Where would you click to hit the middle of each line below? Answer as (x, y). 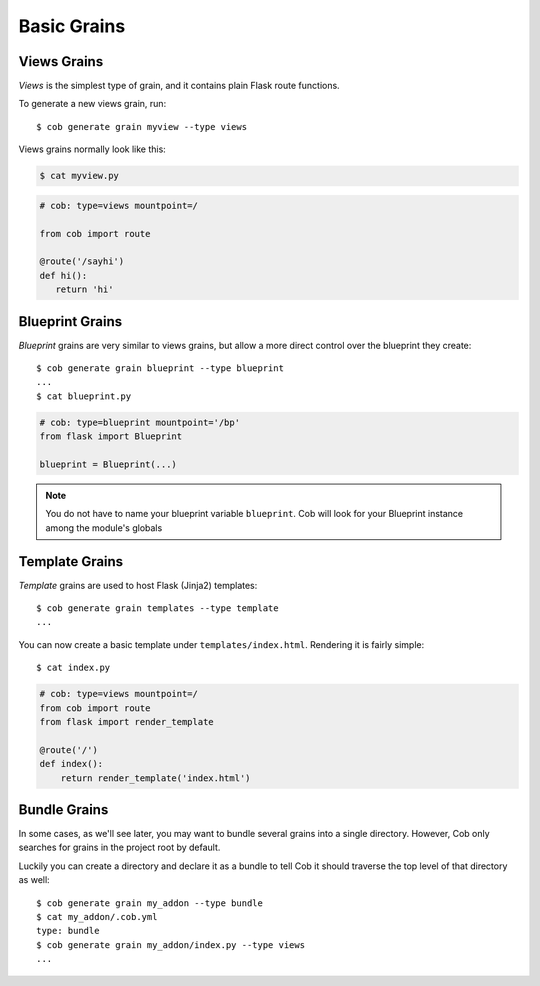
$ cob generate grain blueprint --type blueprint (160, 368)
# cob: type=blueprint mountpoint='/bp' (139, 422)
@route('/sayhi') (82, 261)
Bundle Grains (63, 809)
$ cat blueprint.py (84, 396)
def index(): (71, 764)
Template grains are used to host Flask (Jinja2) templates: (138, 585)
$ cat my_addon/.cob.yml (97, 916)
